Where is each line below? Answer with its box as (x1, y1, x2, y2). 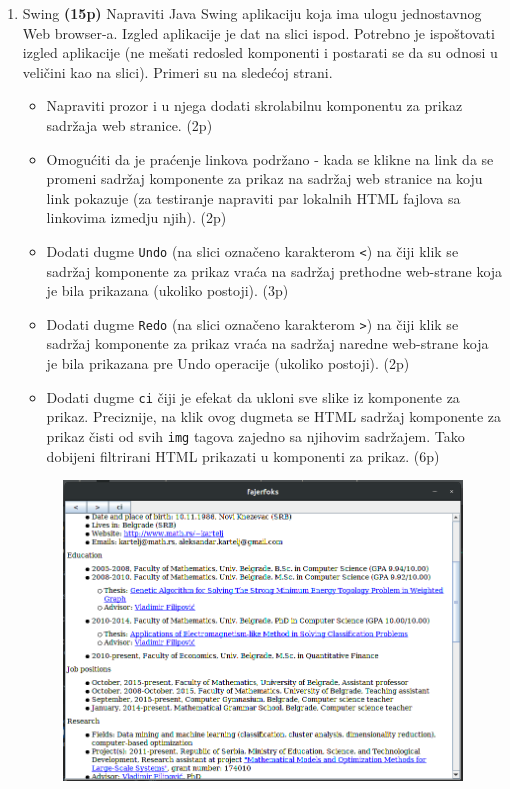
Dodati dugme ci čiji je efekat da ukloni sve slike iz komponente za (46, 386, 460, 407)
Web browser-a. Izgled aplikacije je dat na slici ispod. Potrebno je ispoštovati (22, 22, 495, 43)
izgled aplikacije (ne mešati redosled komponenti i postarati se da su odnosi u (22, 42, 498, 63)
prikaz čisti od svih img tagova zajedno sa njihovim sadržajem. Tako (46, 425, 465, 446)
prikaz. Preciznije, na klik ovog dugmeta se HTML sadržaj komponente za (46, 406, 502, 427)
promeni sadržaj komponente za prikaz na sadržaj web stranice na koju (46, 168, 483, 189)
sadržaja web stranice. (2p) (46, 114, 213, 135)
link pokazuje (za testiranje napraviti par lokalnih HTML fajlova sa (46, 187, 461, 208)
